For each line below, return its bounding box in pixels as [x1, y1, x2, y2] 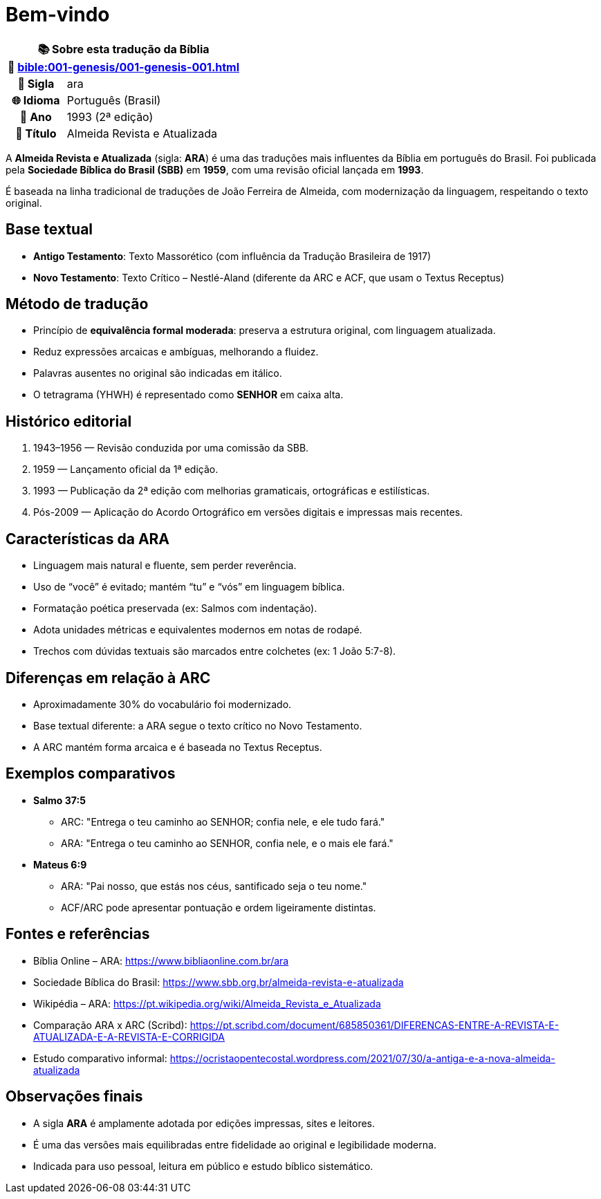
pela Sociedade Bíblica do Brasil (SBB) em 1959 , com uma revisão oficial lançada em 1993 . [6, 163, 424, 176]
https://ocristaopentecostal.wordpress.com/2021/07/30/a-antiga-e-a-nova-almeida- [169, 1052, 555, 1064]
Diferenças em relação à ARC [6, 669, 211, 687]
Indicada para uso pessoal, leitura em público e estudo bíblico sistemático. [33, 1160, 373, 1172]
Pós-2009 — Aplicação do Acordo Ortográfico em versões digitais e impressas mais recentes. [33, 506, 463, 519]
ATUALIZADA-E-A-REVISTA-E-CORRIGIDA [33, 1030, 225, 1043]
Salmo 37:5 [33, 794, 86, 806]
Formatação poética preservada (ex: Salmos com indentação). [33, 602, 317, 615]
